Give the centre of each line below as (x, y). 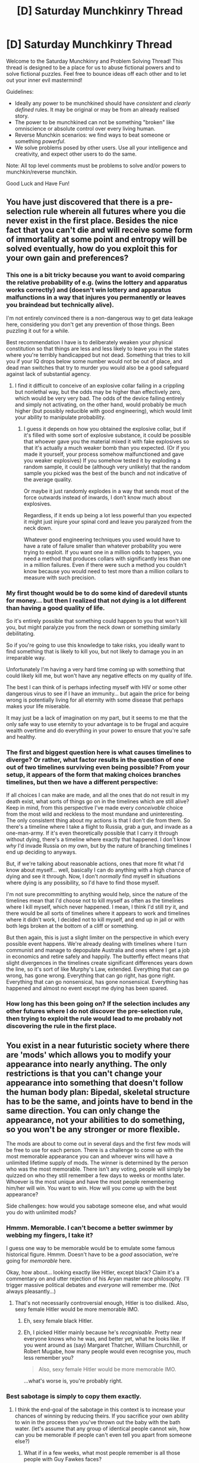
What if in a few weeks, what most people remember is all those (102, 1453)
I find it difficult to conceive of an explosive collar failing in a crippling (99, 385)
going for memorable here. (39, 1261)
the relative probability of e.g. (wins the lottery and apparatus (97, 283)
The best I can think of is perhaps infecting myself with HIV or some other (97, 687)
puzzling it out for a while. (38, 331)
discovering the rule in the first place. (61, 1026)
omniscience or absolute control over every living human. (85, 128)
